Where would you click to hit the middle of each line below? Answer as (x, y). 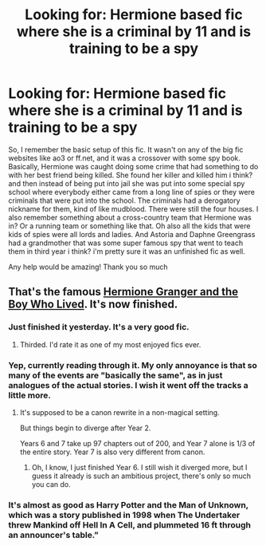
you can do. (51, 484)
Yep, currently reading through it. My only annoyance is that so (133, 365)
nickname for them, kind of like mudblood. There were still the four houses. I (133, 208)
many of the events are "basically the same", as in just (115, 375)
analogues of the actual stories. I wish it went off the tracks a (128, 385)
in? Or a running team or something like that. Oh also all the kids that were (129, 226)
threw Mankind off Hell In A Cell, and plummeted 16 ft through (129, 524)
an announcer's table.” (53, 535)
